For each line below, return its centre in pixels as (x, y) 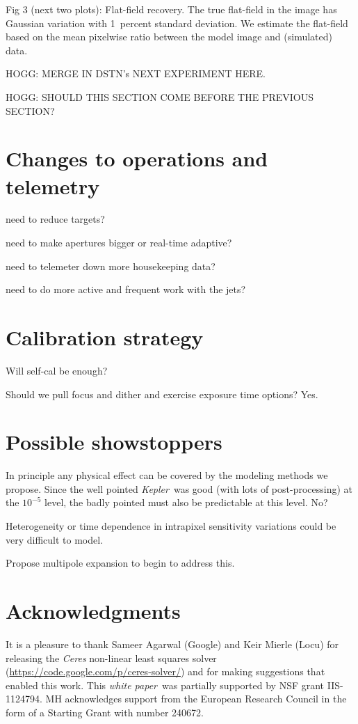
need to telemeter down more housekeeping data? (111, 266)
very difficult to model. (55, 539)
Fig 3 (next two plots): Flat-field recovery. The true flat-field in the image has (171, 9)
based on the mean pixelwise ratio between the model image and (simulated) (169, 37)
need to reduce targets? (55, 219)
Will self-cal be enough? (57, 370)
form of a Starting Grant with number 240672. (105, 712)
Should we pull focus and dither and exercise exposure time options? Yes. (162, 394)
